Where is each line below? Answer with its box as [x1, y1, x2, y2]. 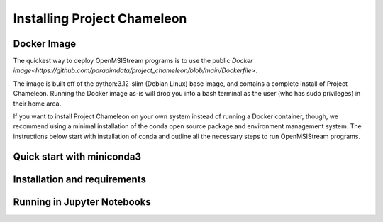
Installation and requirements [13, 173, 147, 185]
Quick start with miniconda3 [13, 150, 142, 162]
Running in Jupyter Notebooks [13, 196, 152, 208]
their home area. [13, 99, 62, 108]
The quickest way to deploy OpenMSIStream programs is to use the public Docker [13, 57, 253, 65]
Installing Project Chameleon [13, 11, 187, 26]
